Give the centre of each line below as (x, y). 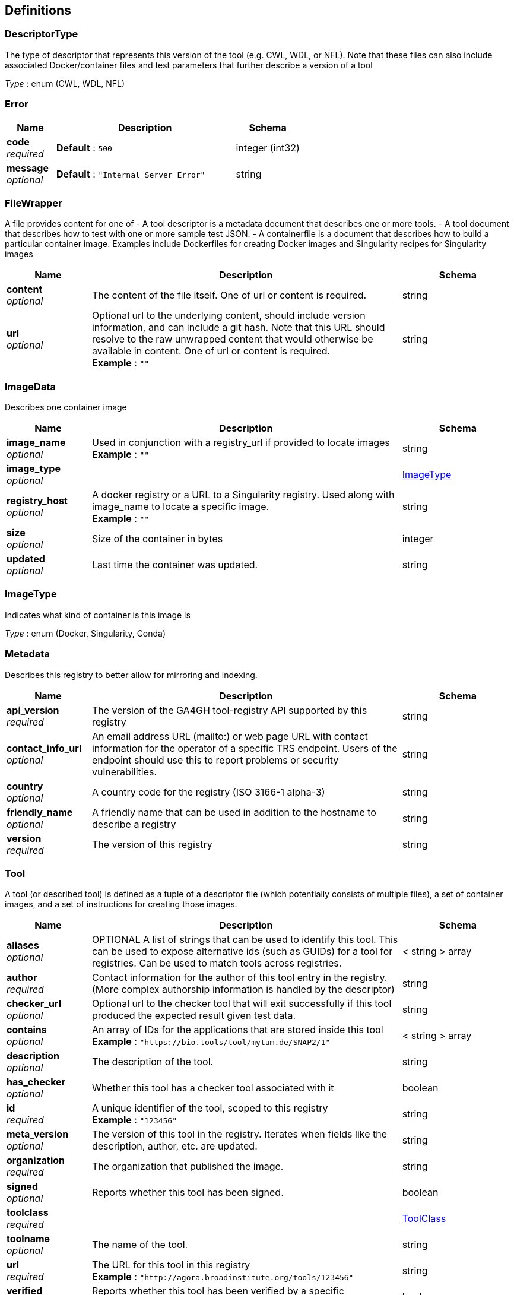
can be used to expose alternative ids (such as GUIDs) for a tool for (242, 952)
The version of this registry (152, 844)
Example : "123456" (134, 1120)
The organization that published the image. (188, 1166)
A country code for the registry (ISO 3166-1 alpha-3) (208, 792)
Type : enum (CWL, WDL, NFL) (65, 83)
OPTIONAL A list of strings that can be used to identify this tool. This (245, 940)
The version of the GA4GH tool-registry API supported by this (229, 710)
